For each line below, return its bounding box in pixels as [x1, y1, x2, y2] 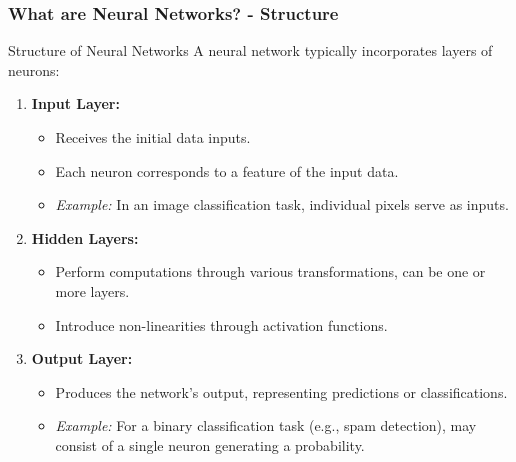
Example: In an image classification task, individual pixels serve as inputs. [55, 194, 509, 215]
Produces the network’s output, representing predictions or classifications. [55, 381, 508, 402]
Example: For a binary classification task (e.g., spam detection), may [55, 415, 477, 436]
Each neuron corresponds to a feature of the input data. [55, 160, 399, 181]
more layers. [55, 280, 130, 301]
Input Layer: [31, 93, 120, 114]
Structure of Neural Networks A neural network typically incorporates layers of [8, 40, 493, 61]
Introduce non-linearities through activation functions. [55, 314, 388, 335]
